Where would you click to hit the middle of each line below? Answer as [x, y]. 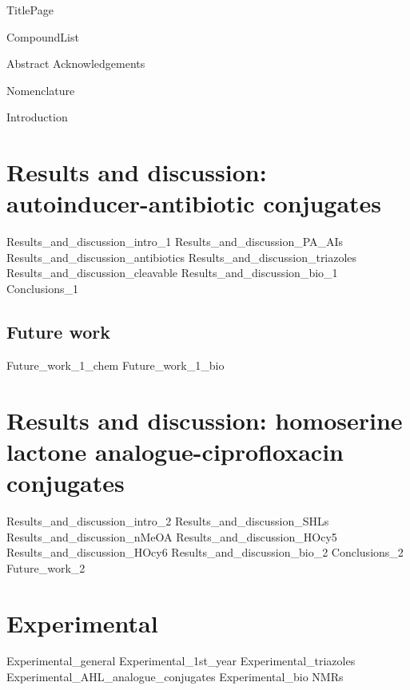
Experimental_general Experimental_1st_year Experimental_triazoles [181, 661]
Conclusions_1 [42, 289]
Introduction [37, 117]
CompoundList [43, 36]
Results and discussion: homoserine [205, 420]
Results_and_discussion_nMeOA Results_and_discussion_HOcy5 [172, 536]
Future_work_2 [46, 567]
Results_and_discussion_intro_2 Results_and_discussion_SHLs [168, 520]
